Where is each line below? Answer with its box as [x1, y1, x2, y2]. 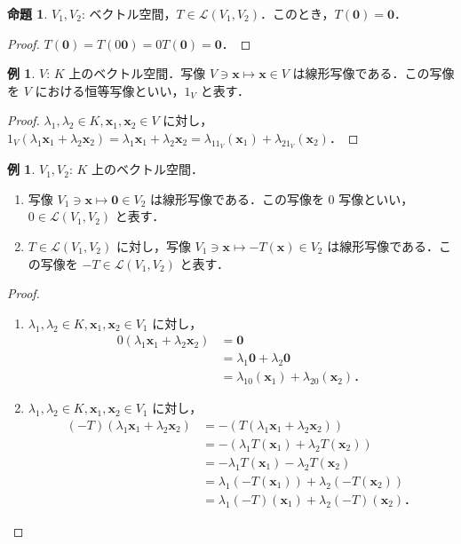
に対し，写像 [115, 236, 191, 255]
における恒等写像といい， [35, 81, 185, 99]
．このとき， [259, 4, 335, 22]
